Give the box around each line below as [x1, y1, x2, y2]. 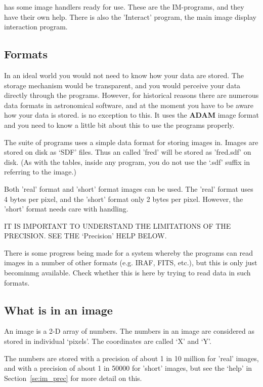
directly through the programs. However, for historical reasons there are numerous [4, 90, 259, 100]
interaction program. [4, 21, 68, 32]
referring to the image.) [4, 166, 76, 177]
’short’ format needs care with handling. [4, 203, 128, 214]
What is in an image [4, 302, 113, 318]
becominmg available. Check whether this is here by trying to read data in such [4, 267, 251, 278]
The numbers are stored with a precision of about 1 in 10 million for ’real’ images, [4, 353, 259, 363]
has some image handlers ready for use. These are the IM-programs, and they [4, 2, 244, 12]
